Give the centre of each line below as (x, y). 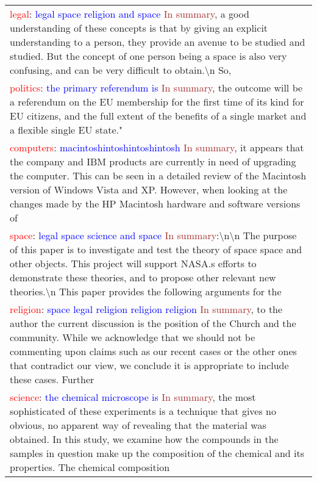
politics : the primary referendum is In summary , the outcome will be (156, 88)
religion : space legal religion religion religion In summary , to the (146, 309)
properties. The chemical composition (90, 467)
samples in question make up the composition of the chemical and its (157, 453)
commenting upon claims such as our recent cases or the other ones (153, 351)
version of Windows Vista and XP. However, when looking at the (149, 189)
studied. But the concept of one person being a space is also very (148, 56)
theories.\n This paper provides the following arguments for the (146, 291)
